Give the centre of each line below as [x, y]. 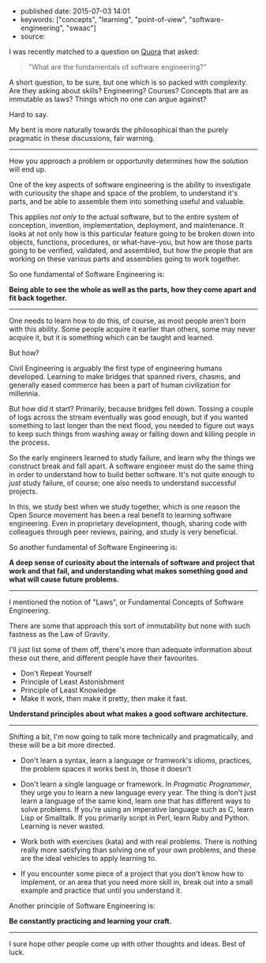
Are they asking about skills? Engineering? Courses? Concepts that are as [129, 91]
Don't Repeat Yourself [56, 673]
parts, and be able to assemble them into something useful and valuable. [127, 202]
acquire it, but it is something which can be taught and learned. [112, 338]
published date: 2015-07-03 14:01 [75, 11]
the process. [29, 442]
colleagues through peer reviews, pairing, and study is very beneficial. [124, 532]
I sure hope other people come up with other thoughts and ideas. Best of [127, 944]
